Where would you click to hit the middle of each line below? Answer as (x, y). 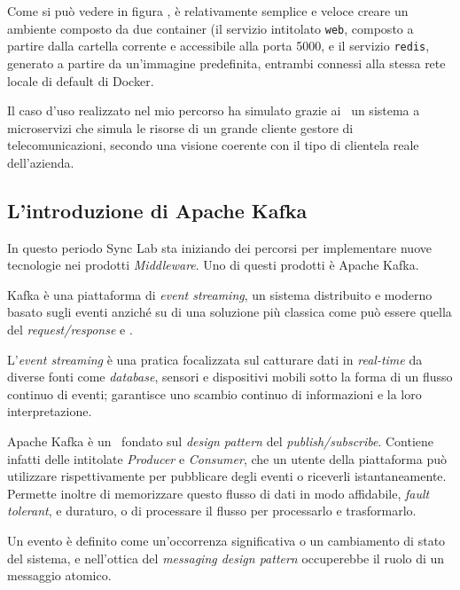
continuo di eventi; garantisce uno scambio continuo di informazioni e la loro (214, 393)
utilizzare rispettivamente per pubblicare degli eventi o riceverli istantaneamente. (227, 476)
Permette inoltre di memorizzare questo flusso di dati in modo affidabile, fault (218, 493)
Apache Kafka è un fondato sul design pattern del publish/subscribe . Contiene (221, 441)
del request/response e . (70, 330)
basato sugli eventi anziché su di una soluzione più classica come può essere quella (230, 312)
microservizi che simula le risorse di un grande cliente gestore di (180, 127)
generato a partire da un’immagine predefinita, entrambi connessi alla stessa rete (226, 63)
